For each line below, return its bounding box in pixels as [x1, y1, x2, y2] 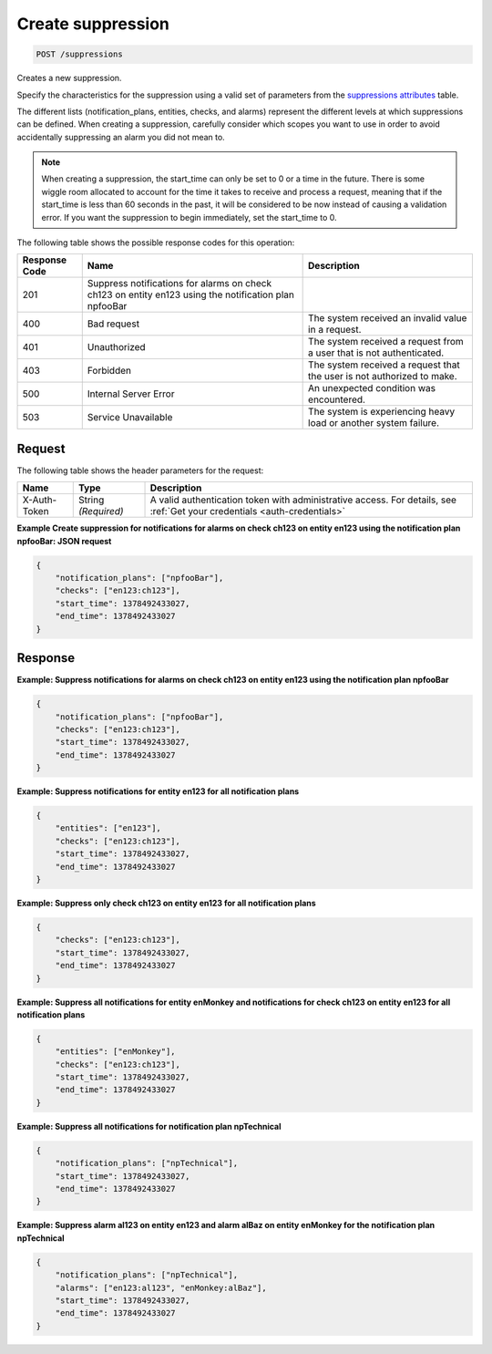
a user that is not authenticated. [308, 346, 445, 359]
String [77, 493, 105, 506]
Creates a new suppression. [16, 73, 122, 84]
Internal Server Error [87, 388, 175, 400]
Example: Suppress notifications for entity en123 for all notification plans [16, 786, 300, 797]
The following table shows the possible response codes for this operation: [16, 237, 295, 248]
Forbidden [87, 365, 132, 377]
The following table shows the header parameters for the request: [16, 465, 264, 476]
